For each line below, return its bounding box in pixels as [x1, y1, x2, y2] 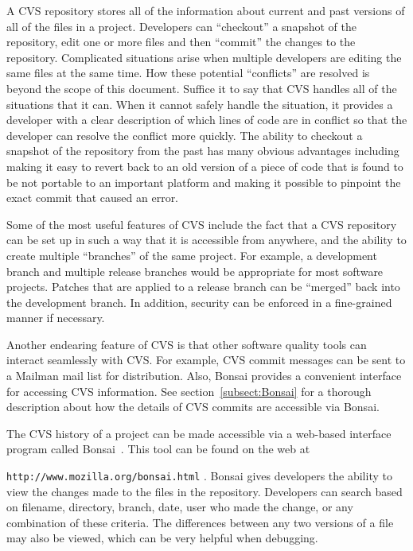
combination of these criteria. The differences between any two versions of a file [6, 514, 394, 530]
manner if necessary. [6, 309, 105, 326]
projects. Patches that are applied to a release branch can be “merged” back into [6, 278, 400, 295]
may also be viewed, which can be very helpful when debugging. [6, 530, 318, 546]
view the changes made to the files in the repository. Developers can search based [6, 483, 403, 499]
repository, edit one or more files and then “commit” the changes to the [6, 33, 356, 50]
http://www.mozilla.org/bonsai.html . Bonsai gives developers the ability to [6, 468, 392, 484]
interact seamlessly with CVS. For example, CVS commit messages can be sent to [6, 351, 406, 368]
